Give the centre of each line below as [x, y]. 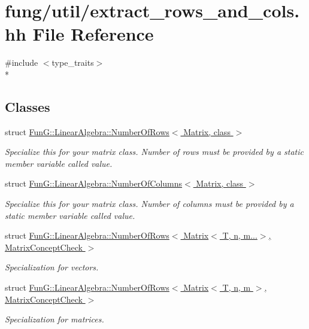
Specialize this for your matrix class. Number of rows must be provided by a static [154, 152]
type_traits [73, 63]
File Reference [93, 34]
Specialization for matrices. [54, 319]
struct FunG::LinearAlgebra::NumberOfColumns [94, 183]
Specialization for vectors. [52, 267]
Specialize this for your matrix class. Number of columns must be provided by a [149, 204]
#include [22, 63]
